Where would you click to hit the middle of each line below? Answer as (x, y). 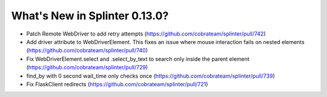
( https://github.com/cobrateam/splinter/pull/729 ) (87, 67)
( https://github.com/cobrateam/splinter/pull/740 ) (87, 51)
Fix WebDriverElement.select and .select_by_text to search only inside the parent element (138, 59)
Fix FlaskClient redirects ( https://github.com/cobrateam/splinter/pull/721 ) (117, 84)
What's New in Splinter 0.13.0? (90, 16)
